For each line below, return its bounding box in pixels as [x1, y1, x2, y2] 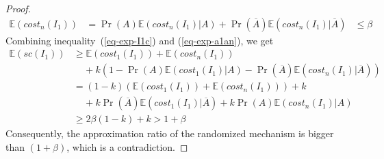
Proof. [5, 1, 31, 15]
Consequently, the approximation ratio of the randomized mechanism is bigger [5, 126, 334, 141]
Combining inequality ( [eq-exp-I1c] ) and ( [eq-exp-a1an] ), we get [5, 33, 274, 47]
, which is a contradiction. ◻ [66, 139, 188, 154]
